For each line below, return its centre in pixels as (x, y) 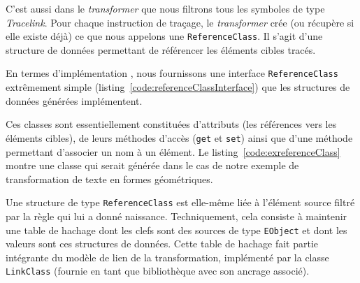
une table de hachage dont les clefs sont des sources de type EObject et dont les (177, 230)
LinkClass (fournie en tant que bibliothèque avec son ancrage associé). (158, 271)
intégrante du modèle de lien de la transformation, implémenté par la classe (167, 257)
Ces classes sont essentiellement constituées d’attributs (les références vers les (171, 124)
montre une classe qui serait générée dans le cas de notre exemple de (152, 165)
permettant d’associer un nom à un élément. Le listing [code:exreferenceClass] (173, 151)
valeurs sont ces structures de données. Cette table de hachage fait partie (162, 244)
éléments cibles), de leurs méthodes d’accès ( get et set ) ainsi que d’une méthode (179, 137)
